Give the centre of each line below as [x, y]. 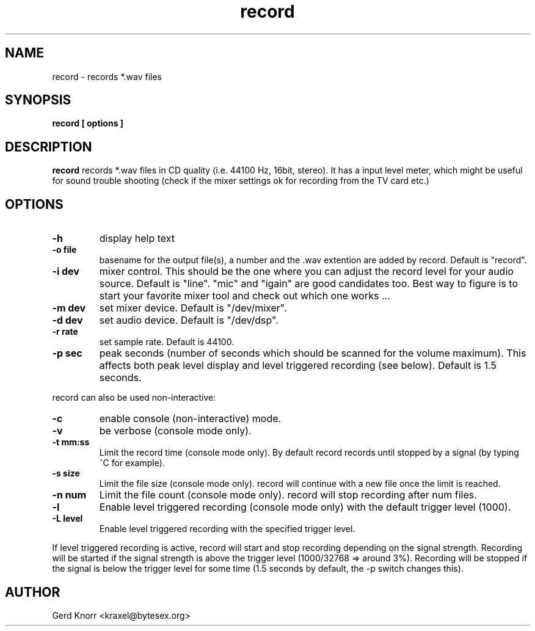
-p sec [67, 353]
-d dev [67, 320]
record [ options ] [88, 123]
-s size [66, 473]
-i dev [66, 272]
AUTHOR [33, 592]
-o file [64, 250]
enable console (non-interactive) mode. [190, 419]
